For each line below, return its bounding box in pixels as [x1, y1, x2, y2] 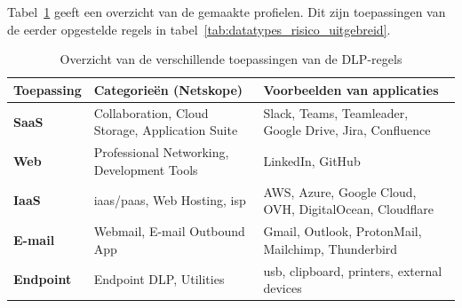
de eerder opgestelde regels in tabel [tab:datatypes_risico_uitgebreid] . [7, 20, 391, 38]
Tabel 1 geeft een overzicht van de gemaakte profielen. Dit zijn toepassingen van [7, 3, 446, 21]
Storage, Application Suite [93, 121, 238, 139]
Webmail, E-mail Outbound [93, 222, 245, 241]
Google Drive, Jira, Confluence [263, 121, 431, 139]
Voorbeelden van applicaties [263, 80, 439, 99]
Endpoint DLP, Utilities [93, 270, 225, 288]
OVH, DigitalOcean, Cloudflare [263, 200, 434, 218]
